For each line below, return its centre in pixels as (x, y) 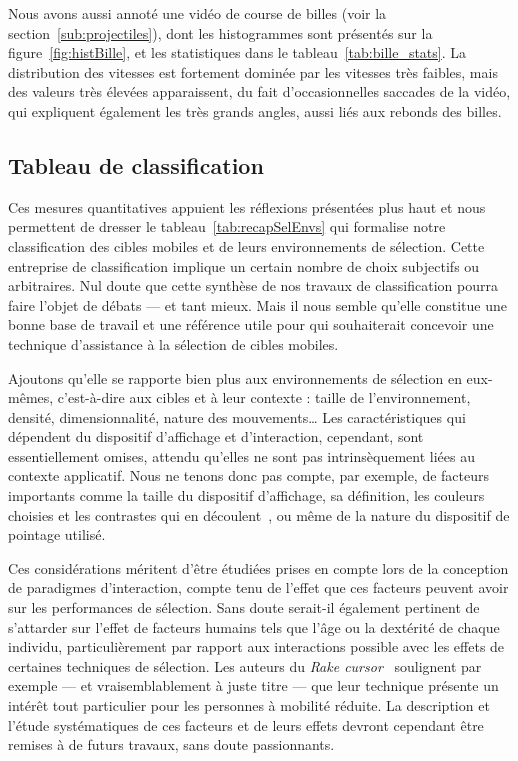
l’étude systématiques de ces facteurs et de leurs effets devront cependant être (246, 724)
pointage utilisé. (57, 534)
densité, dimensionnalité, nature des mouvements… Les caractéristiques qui (237, 416)
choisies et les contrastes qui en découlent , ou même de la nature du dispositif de (259, 514)
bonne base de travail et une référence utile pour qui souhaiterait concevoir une (251, 324)
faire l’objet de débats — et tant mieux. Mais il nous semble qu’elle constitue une (257, 304)
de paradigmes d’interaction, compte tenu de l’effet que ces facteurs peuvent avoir (258, 587)
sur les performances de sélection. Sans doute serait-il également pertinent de (244, 607)
